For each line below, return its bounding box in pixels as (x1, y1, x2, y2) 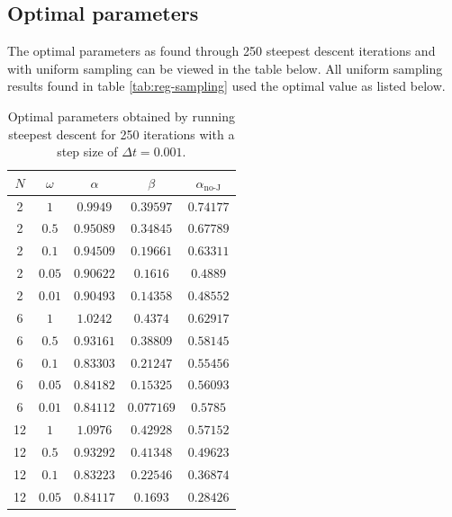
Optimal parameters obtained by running (7, 106, 235, 125)
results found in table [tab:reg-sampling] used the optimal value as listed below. (7, 76, 446, 95)
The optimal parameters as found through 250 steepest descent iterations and (7, 41, 436, 60)
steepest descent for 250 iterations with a (8, 124, 235, 143)
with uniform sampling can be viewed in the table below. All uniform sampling (7, 58, 443, 77)
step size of (57, 142, 118, 161)
